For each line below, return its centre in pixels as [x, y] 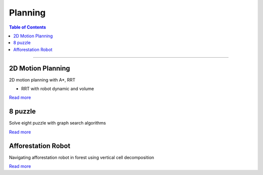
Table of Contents [28, 27]
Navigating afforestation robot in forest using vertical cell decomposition [82, 157]
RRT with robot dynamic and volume [58, 89]
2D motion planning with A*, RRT [42, 80]
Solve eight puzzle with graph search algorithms [57, 123]
